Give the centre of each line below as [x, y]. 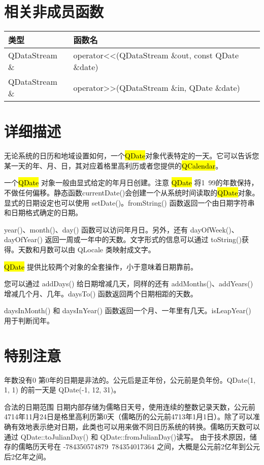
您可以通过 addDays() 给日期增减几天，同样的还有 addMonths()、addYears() [129, 284]
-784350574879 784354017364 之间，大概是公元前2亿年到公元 [161, 446]
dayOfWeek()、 [214, 229]
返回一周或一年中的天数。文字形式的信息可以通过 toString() [143, 239]
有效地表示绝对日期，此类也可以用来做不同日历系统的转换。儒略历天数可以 [135, 427]
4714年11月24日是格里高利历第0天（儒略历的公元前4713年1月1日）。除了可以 [128, 417]
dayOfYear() [23, 239]
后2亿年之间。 [27, 456]
